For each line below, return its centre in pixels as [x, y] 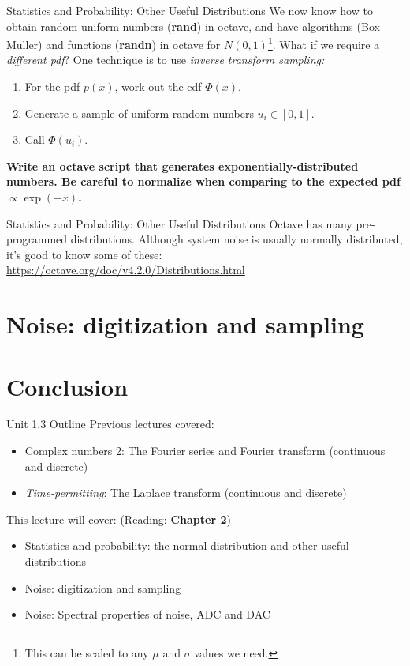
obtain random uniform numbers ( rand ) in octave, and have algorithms [180, 26]
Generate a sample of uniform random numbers [139, 113]
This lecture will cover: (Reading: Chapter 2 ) [119, 519]
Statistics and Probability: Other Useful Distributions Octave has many [179, 223]
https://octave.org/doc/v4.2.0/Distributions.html [126, 270]
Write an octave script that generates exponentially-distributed [183, 166]
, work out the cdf [158, 87]
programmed [37, 239]
